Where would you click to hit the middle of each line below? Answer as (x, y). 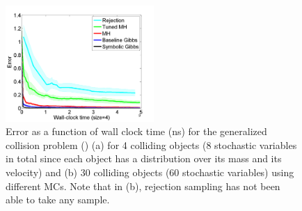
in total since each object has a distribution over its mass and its (144, 158)
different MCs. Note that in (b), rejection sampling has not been (143, 186)
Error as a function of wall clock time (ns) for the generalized (136, 131)
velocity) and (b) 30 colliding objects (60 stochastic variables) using (150, 172)
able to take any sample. (58, 200)
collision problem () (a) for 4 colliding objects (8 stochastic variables (151, 144)
